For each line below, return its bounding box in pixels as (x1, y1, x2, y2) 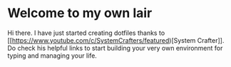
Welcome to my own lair (7, 5, 153, 21)
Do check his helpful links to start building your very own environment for (7, 43, 223, 52)
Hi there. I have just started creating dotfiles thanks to (7, 29, 165, 37)
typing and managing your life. (7, 51, 98, 60)
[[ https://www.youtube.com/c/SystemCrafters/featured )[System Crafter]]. (7, 36, 225, 44)
